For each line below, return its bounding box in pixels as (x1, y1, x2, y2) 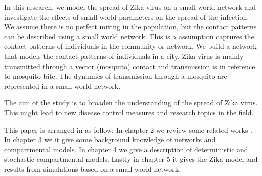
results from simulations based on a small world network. (4, 163, 181, 174)
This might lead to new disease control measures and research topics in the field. (4, 107, 254, 118)
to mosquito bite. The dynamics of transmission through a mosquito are (4, 71, 227, 81)
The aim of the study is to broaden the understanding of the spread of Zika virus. (4, 97, 258, 108)
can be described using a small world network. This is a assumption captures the (4, 31, 254, 41)
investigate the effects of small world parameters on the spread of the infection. (4, 11, 249, 22)
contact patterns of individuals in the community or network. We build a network (4, 41, 257, 51)
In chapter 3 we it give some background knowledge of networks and (4, 134, 216, 145)
